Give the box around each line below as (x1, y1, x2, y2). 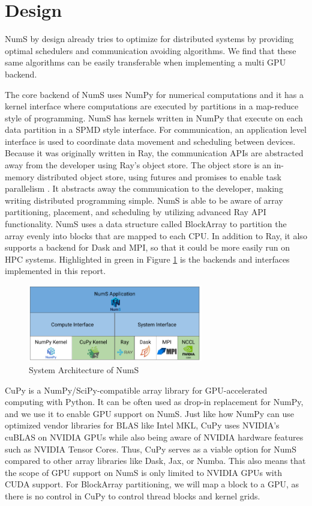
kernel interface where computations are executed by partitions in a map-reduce (5, 100, 299, 112)
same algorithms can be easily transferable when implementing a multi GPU (5, 56, 286, 69)
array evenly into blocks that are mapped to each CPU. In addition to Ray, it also (5, 229, 307, 242)
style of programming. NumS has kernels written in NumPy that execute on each (5, 111, 303, 124)
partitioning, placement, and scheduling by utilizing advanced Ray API (5, 206, 266, 218)
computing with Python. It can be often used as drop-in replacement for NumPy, (5, 395, 304, 408)
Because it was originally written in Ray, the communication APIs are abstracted (5, 147, 304, 159)
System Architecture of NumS (29, 363, 139, 376)
